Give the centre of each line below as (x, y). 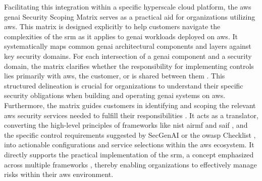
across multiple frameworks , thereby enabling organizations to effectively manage (130, 164)
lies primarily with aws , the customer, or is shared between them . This (115, 76)
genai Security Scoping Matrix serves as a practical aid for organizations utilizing (130, 16)
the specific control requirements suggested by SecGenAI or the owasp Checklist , (130, 134)
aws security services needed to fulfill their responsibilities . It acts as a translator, (131, 115)
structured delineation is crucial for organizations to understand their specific (124, 85)
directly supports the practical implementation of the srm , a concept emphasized (129, 154)
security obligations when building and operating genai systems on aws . (115, 95)
